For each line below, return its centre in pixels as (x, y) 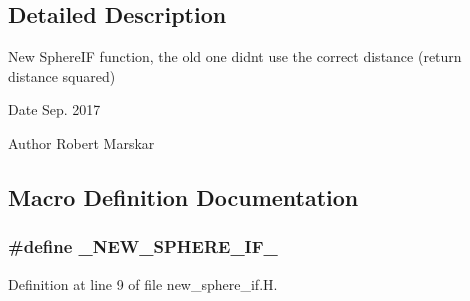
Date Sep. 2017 (54, 109)
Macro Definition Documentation (183, 196)
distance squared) (62, 75)
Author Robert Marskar (81, 142)
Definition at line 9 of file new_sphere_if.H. (143, 283)
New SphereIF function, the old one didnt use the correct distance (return (235, 56)
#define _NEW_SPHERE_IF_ (143, 246)
